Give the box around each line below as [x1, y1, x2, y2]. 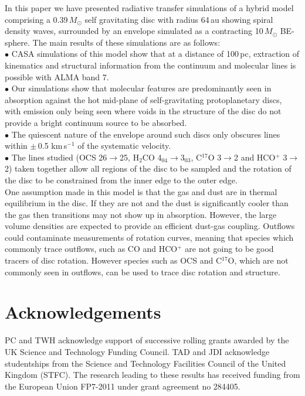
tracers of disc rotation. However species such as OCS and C [5, 254, 222, 267]
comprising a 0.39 [5, 13, 68, 25]
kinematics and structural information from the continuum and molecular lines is [5, 59, 296, 71]
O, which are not [228, 254, 289, 267]
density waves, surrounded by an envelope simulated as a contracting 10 [5, 25, 263, 37]
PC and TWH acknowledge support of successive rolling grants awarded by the [5, 334, 289, 346]
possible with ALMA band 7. [5, 70, 109, 83]
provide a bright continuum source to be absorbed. [5, 116, 187, 128]
